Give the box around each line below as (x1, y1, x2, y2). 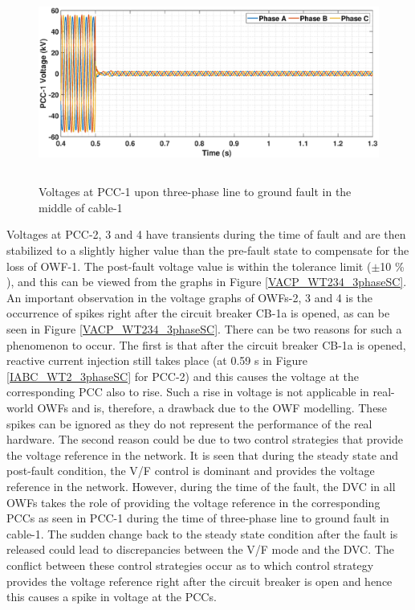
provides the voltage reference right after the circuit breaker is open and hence (6, 572, 393, 589)
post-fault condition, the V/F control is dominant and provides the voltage (6, 462, 375, 479)
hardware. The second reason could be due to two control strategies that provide (6, 431, 404, 448)
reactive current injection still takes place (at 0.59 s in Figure (6, 352, 308, 369)
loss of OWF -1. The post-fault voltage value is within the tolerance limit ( (6, 257, 372, 274)
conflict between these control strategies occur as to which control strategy (6, 556, 374, 573)
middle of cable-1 (39, 199, 123, 215)
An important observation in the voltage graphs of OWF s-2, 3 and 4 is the (6, 289, 373, 305)
